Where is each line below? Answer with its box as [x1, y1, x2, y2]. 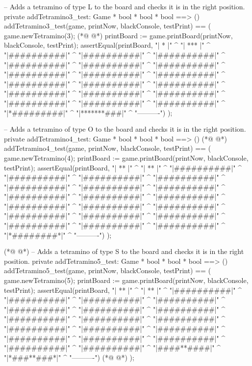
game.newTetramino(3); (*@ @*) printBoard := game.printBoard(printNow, [4, 30, 233, 40]
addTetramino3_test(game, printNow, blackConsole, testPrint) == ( [4, 21, 211, 31]
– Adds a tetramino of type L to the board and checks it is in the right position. [4, 1, 245, 11]
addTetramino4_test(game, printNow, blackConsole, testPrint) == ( [4, 143, 211, 153]
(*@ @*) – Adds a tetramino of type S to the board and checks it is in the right [4, 246, 244, 256]
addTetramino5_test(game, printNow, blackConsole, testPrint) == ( [4, 265, 211, 276]
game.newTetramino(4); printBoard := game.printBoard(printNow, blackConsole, [4, 152, 249, 163]
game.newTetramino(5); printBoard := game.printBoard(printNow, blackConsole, [4, 275, 249, 285]
